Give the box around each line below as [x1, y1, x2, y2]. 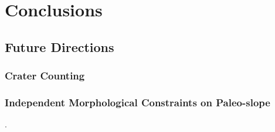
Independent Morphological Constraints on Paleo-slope [5, 95, 270, 109]
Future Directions [5, 37, 114, 55]
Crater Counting [5, 68, 85, 83]
